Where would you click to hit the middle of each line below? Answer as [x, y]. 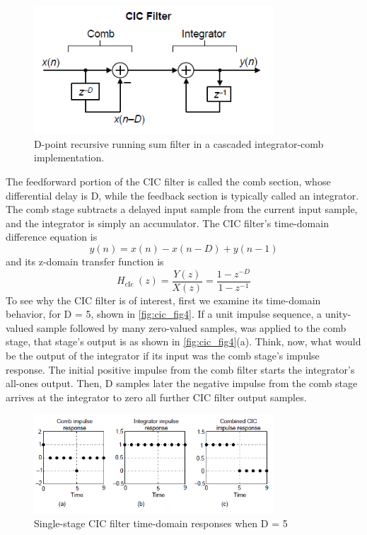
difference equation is [52, 237]
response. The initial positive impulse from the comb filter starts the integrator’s [180, 369]
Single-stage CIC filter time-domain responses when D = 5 [161, 523]
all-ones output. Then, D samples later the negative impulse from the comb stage [182, 383]
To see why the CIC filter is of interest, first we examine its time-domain [163, 300]
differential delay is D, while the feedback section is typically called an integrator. [182, 195]
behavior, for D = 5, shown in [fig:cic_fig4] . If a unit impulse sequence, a [164, 314]
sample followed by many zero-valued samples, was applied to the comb [191, 327]
